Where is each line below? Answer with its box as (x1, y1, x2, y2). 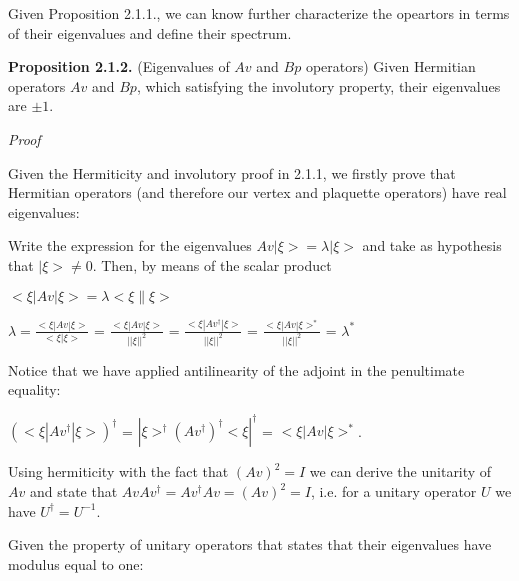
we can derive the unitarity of (309, 461, 492, 482)
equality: (8, 379, 61, 400)
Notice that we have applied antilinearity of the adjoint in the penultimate (8, 359, 465, 380)
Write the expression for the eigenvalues (8, 235, 252, 256)
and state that (29, 481, 118, 501)
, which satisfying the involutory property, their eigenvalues (136, 75, 501, 96)
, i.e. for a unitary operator (310, 481, 477, 501)
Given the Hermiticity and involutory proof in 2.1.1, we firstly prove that (8, 162, 456, 183)
